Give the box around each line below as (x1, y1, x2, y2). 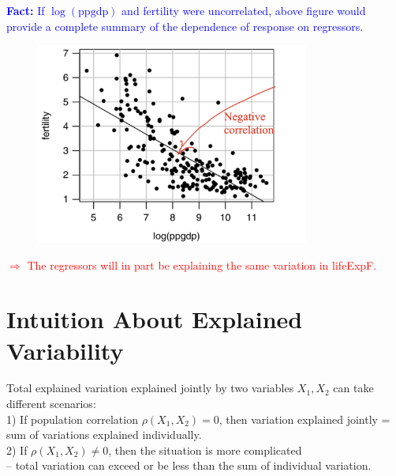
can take (333, 380, 374, 396)
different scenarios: (6, 395, 96, 412)
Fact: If (6, 2, 45, 18)
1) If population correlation (6, 410, 138, 427)
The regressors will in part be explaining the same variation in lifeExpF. (27, 256, 377, 273)
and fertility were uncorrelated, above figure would (121, 2, 366, 18)
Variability (6, 334, 124, 366)
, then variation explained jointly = (219, 410, 390, 427)
